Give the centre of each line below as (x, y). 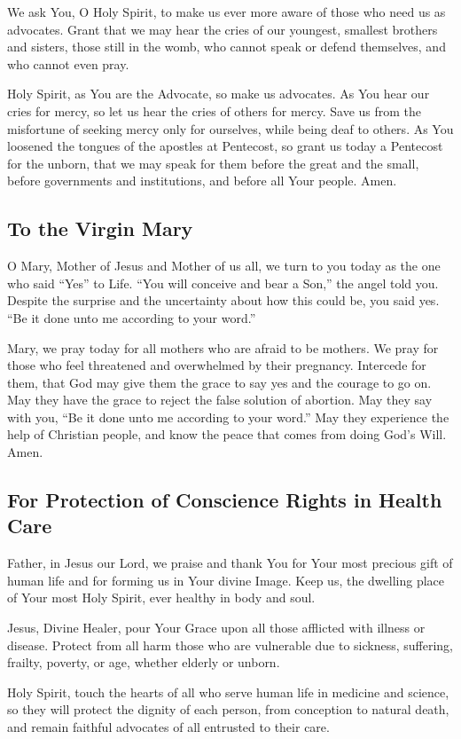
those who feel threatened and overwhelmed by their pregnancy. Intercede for (217, 365)
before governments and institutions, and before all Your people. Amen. (202, 181)
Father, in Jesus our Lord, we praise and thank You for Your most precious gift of (230, 563)
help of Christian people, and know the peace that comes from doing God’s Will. (227, 434)
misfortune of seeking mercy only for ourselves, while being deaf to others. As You (230, 128)
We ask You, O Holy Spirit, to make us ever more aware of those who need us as (227, 12)
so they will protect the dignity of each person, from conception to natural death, (228, 709)
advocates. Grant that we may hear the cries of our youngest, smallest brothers (223, 29)
